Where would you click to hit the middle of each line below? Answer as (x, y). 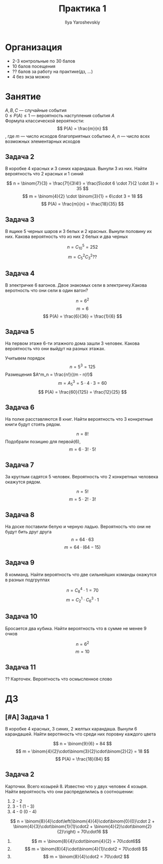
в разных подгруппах (27, 580)
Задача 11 (20, 667)
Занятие (23, 96)
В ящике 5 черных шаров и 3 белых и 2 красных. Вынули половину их (79, 232)
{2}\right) (67, 831)
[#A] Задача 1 (27, 717)
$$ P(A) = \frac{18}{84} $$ (82, 759)
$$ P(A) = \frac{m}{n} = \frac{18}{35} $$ (82, 204)
